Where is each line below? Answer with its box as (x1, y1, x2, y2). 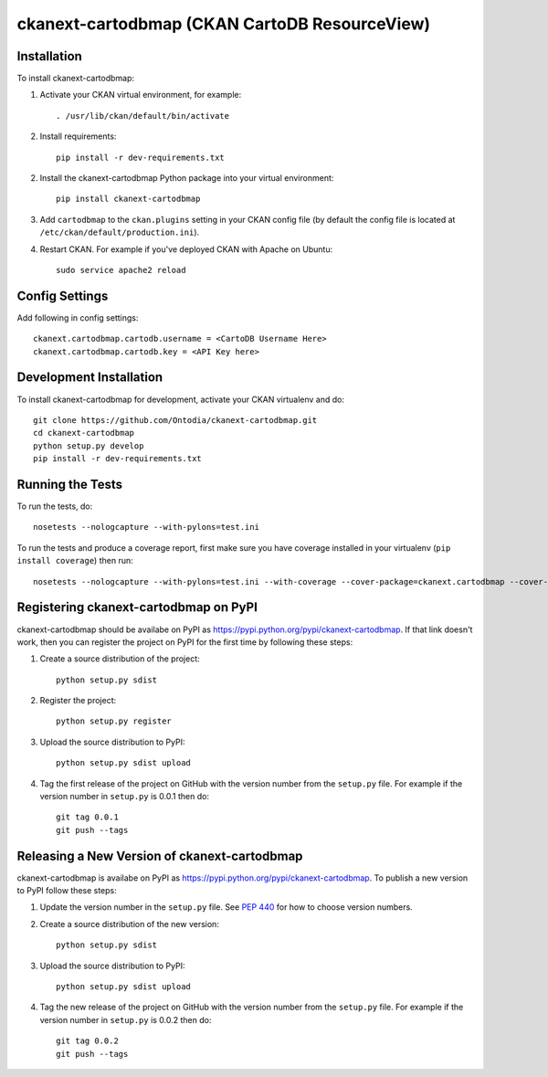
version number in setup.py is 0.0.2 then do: (39, 1014, 212, 1025)
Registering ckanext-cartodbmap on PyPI (16, 599, 258, 616)
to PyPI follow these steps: (16, 885, 118, 896)
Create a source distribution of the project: (39, 653, 200, 664)
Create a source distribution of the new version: (39, 918, 219, 929)
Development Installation (16, 370, 163, 385)
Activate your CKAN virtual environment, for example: (39, 90, 242, 100)
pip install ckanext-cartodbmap (56, 194, 201, 205)
